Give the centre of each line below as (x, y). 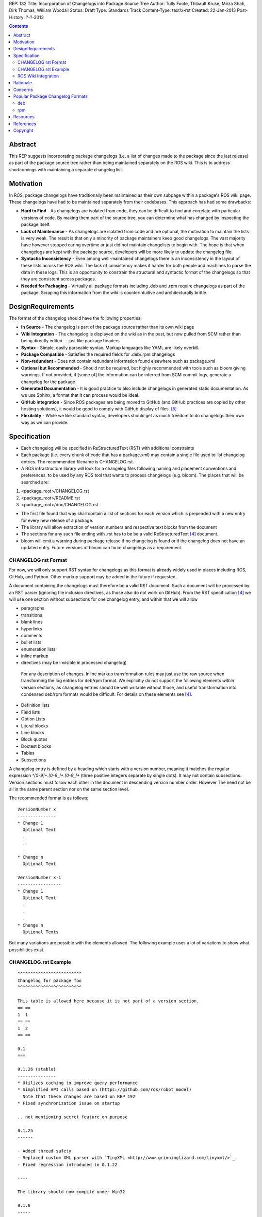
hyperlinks (32, 628)
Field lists (31, 712)
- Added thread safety (45, 1151)
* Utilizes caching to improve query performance (78, 1083)
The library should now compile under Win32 (72, 1192)
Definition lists (35, 705)
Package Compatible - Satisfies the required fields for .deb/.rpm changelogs (98, 354)
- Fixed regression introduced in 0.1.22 (67, 1164)
